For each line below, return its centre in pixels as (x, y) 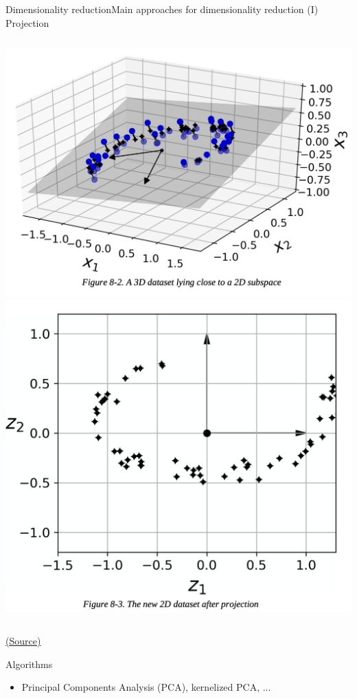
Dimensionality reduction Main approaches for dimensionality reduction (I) (162, 9)
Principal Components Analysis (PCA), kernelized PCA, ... (146, 687)
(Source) (23, 640)
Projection (27, 22)
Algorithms (29, 664)
